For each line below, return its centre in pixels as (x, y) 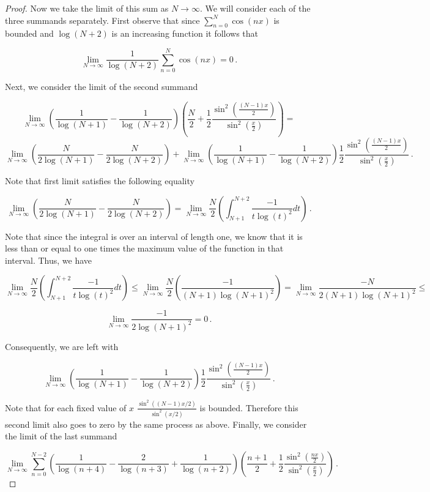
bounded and (29, 33)
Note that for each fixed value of (66, 407)
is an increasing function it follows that (185, 33)
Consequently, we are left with (62, 346)
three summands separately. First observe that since (102, 20)
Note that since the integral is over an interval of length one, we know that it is (154, 236)
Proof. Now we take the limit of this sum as (87, 8)
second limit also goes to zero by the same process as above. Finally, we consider (156, 424)
